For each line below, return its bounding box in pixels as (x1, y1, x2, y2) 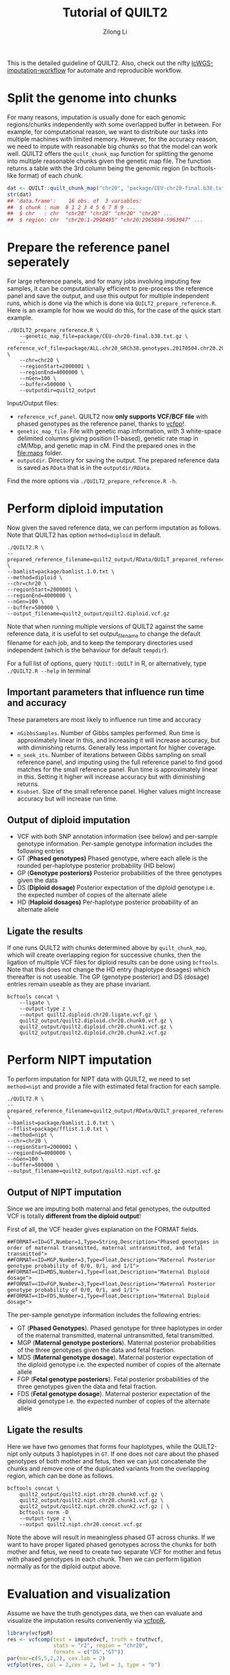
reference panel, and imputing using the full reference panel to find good (16, 758, 222, 766)
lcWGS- (191, 58, 214, 67)
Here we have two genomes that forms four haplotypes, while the (7, 1442, 192, 1450)
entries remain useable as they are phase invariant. (7, 980, 151, 989)
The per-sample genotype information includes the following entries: (7, 1310, 201, 1318)
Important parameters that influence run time (7, 686, 205, 698)
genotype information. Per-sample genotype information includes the (16, 840, 213, 848)
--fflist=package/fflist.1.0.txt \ (7, 1125, 109, 1133)
